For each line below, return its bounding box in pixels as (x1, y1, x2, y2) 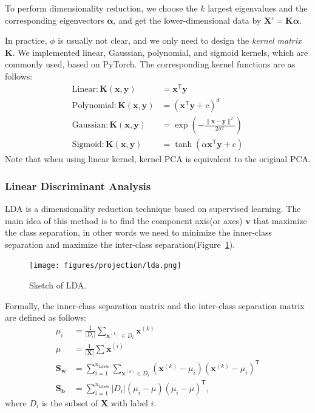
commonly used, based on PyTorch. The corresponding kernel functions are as (5, 58, 296, 70)
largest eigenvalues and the (208, 2, 308, 14)
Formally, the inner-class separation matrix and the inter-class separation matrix (5, 299, 305, 312)
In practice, (5, 34, 47, 47)
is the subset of (41, 396, 98, 409)
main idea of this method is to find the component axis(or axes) (5, 214, 243, 227)
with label (110, 396, 148, 409)
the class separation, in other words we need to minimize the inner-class (5, 226, 273, 239)
